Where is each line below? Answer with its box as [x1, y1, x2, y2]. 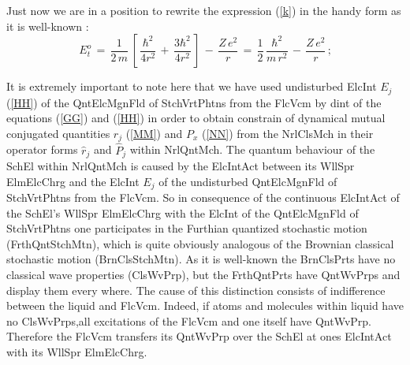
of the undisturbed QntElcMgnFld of [158, 173, 337, 189]
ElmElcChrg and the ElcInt [6, 173, 140, 189]
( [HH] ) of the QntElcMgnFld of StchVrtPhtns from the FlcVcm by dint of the [6, 94, 382, 110]
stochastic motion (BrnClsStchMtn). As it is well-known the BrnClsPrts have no [6, 251, 396, 267]
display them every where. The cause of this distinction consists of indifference [6, 281, 386, 298]
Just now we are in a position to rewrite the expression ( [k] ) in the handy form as [6, 2, 401, 18]
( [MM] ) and [125, 125, 183, 141]
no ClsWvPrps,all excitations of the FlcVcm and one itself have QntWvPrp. [6, 312, 372, 329]
